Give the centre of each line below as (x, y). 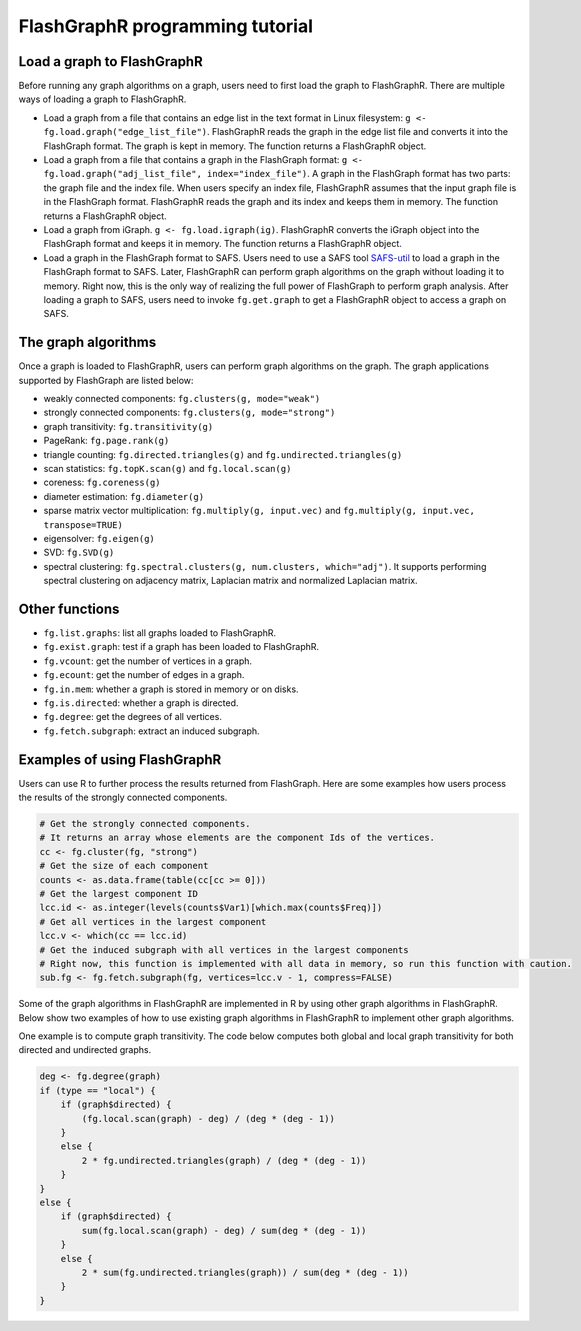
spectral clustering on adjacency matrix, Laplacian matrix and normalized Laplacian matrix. (231, 581)
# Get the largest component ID (119, 893)
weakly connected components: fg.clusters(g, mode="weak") (182, 398)
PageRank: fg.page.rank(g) (106, 441)
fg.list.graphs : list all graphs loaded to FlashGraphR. (160, 632)
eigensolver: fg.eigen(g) (99, 538)
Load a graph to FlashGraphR (111, 61)
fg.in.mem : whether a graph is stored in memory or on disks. (171, 689)
